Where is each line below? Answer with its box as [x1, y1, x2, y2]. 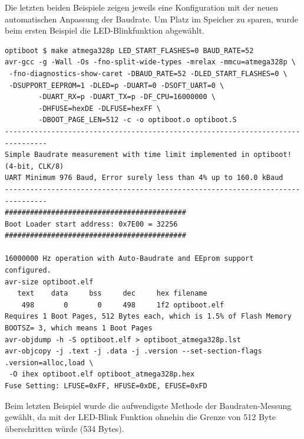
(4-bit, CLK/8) [5, 162, 64, 171]
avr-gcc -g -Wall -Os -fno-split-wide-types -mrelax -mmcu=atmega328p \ [5, 58, 296, 67]
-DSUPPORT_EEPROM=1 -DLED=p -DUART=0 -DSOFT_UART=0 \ [9, 81, 224, 90]
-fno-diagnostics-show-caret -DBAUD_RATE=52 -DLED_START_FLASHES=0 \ [9, 69, 288, 78]
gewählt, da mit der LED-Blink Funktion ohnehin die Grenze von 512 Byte [5, 411, 276, 423]
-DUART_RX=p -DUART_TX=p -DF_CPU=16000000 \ [38, 93, 216, 101]
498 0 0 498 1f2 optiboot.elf [21, 300, 224, 309]
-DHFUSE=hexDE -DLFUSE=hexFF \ [38, 104, 161, 113]
